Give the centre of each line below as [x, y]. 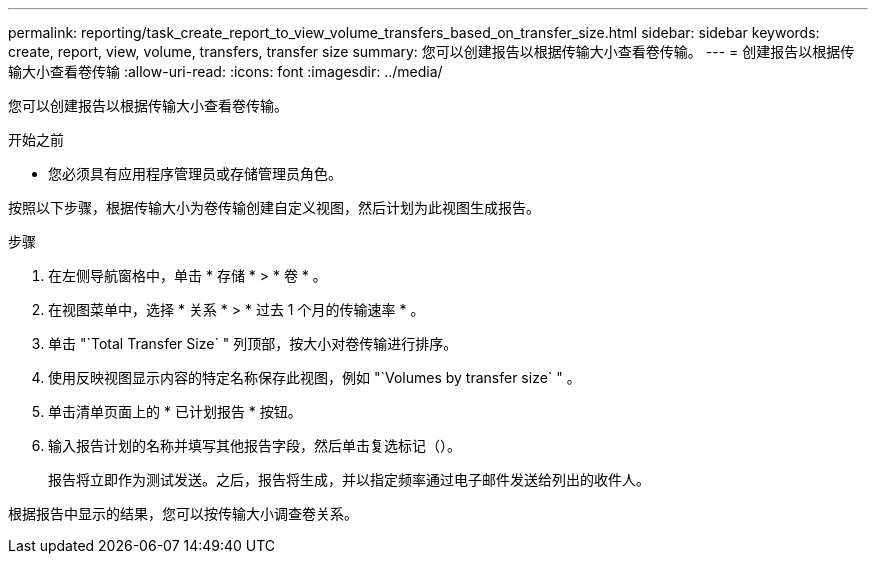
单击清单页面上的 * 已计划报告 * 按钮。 [175, 411]
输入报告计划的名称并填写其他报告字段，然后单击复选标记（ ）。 [254, 445]
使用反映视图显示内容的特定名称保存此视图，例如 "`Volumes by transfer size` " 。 [314, 377]
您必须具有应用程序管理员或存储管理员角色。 [195, 173]
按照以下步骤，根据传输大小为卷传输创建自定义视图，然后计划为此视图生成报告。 [274, 207]
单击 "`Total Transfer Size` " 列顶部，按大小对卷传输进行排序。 [253, 343]
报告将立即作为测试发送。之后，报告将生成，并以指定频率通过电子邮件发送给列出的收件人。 [349, 479]
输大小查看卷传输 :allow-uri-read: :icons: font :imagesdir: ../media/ [225, 71]
